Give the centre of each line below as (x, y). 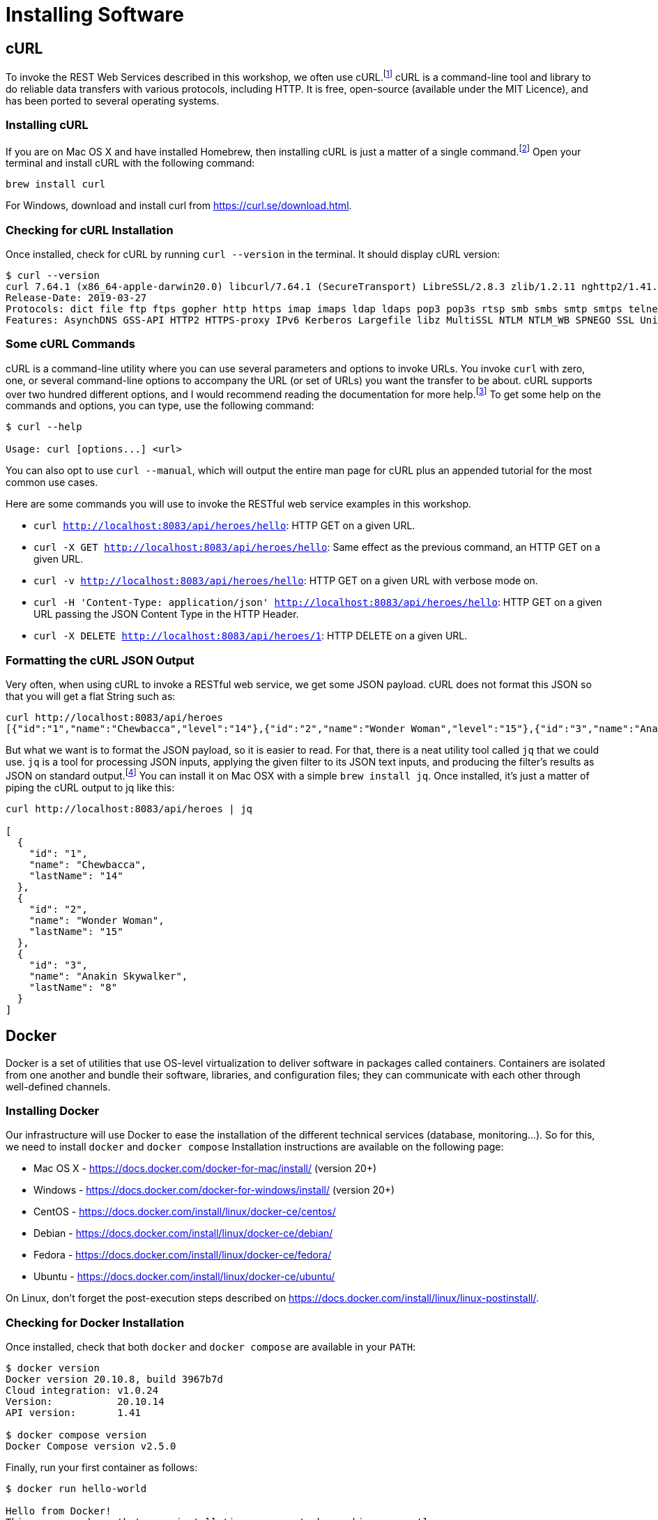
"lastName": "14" (76, 875)
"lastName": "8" (73, 987)
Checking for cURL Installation (90, 230)
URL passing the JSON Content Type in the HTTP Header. (166, 614)
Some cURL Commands (70, 344)
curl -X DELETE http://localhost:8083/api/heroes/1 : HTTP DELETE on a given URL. (251, 636)
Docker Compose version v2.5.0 (91, 1446)
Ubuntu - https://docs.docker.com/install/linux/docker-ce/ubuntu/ (184, 1277)
